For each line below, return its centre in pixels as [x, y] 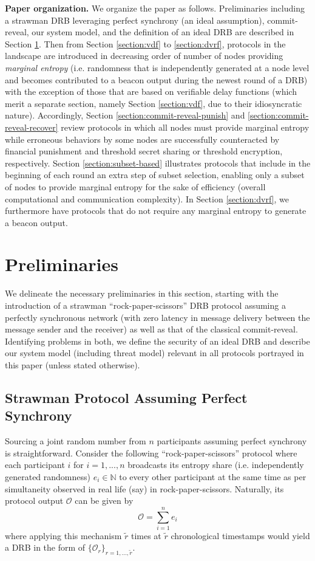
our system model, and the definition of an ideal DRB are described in [163, 32]
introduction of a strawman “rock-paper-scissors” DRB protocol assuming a [145, 305]
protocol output [34, 501]
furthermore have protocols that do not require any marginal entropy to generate [156, 211]
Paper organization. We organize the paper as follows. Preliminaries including [155, 8]
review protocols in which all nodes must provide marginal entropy [185, 127]
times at [146, 535]
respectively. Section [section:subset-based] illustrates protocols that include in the [158, 163]
